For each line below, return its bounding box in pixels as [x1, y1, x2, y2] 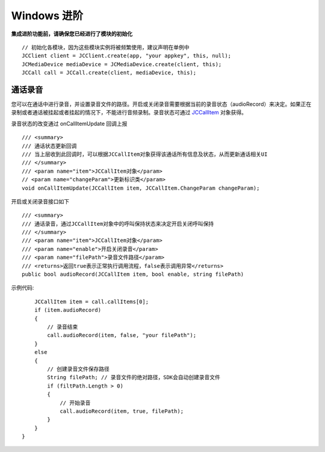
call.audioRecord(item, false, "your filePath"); [47, 332, 197, 339]
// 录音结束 [47, 324, 78, 330]
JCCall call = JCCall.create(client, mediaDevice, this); [22, 69, 197, 76]
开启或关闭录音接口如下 [11, 197, 69, 205]
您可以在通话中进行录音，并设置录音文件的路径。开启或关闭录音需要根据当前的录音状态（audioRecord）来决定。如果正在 [11, 101, 312, 108]
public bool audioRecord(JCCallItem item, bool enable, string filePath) [22, 271, 244, 278]
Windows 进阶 [11, 9, 84, 22]
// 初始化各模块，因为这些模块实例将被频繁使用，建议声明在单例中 [22, 44, 190, 51]
